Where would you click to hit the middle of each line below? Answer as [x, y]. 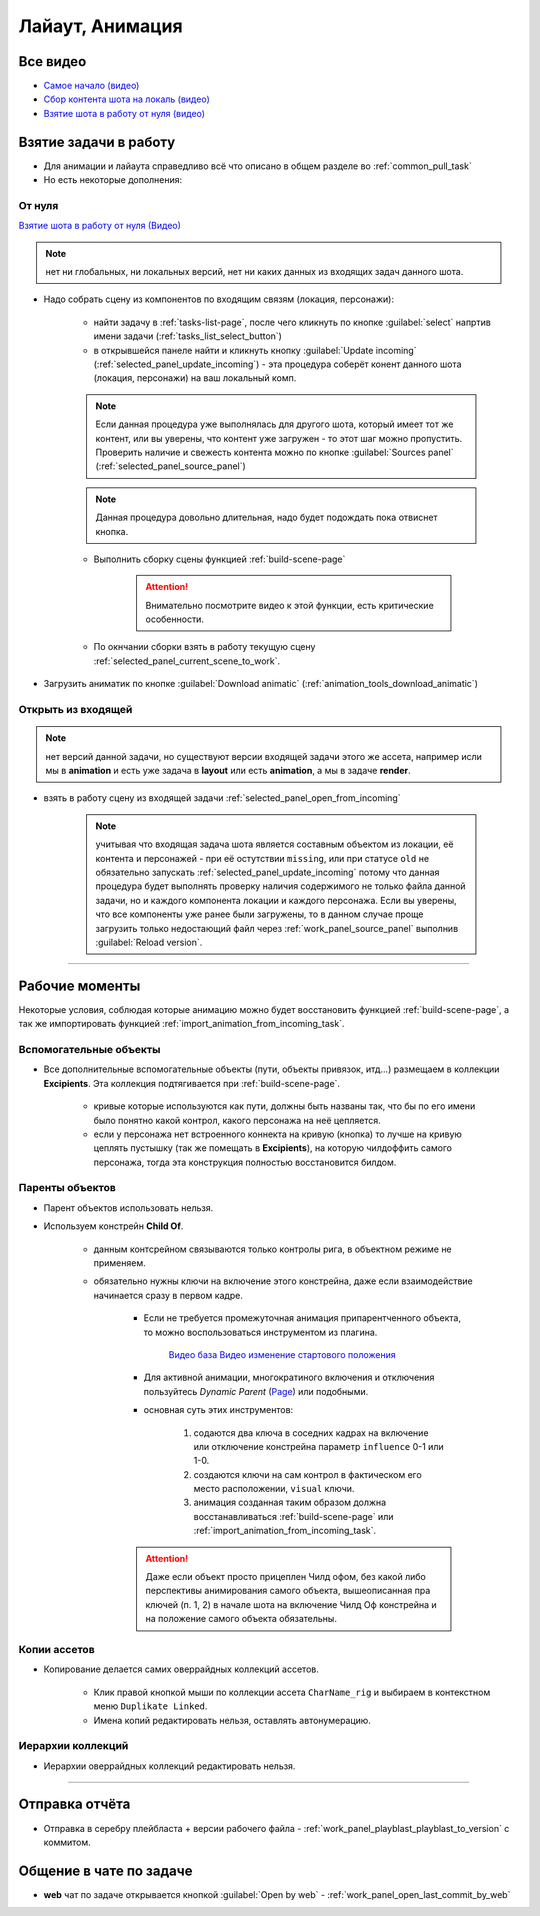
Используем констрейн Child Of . [113, 1226]
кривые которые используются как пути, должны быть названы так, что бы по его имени [284, 1106]
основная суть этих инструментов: [218, 1410]
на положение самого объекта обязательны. [241, 1619]
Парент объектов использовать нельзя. [128, 1207]
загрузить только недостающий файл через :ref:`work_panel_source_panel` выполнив [277, 928]
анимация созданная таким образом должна [290, 1502]
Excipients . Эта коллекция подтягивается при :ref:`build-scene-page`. [191, 1083]
